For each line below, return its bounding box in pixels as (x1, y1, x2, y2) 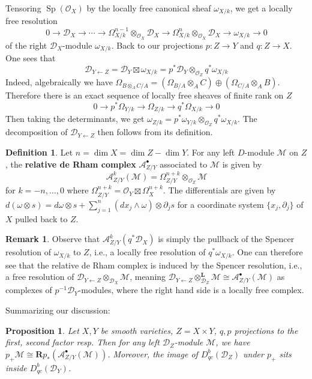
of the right (5, 38, 47, 51)
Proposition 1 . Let (5, 324, 79, 336)
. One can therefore (232, 246, 303, 258)
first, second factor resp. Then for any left (5, 336, 160, 348)
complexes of (5, 283, 52, 296)
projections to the (234, 324, 298, 336)
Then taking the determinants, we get (5, 112, 145, 125)
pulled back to (15, 212, 68, 225)
